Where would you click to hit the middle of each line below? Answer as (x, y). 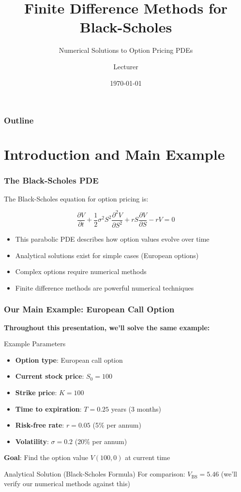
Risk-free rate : (40, 425)
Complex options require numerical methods (81, 271)
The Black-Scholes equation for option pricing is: (76, 198)
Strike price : (36, 392)
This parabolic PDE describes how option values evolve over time (112, 239)
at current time (148, 457)
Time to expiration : (48, 408)
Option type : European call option (69, 360)
